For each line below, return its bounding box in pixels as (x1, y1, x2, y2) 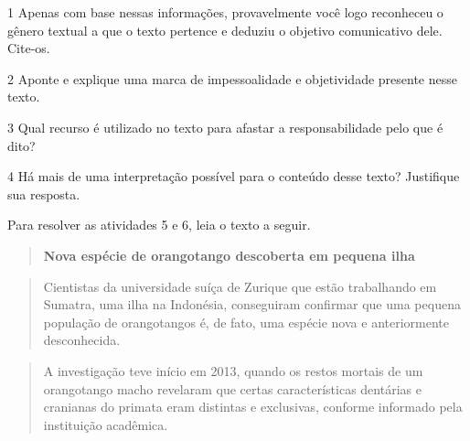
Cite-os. (7, 38, 50, 58)
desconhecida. (43, 330, 121, 350)
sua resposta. (7, 184, 80, 203)
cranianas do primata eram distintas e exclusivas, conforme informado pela (43, 397, 463, 416)
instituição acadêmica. (43, 414, 168, 434)
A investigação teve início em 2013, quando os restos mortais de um (43, 360, 423, 380)
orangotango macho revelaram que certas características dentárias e (43, 379, 422, 398)
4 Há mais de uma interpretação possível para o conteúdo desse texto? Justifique (7, 167, 460, 186)
